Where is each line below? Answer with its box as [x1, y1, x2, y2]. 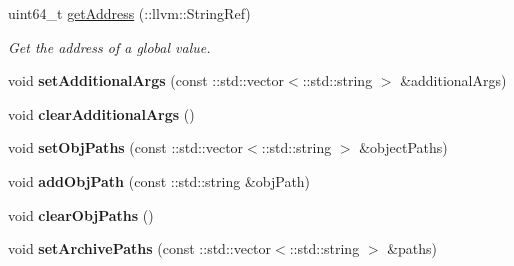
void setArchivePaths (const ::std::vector [8, 238, 272, 259]
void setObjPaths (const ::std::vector [8, 137, 244, 158]
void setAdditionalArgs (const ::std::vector [8, 70, 285, 91]
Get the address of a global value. [8, 36, 211, 57]
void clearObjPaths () [8, 204, 154, 225]
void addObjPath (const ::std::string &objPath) [8, 170, 311, 191]
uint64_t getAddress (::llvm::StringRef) [8, 3, 251, 23]
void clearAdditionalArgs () [8, 103, 195, 124]
